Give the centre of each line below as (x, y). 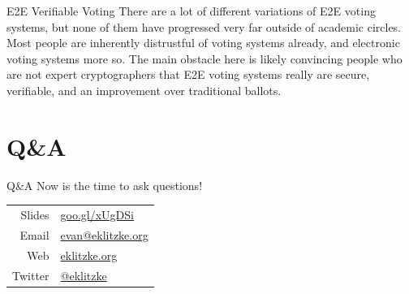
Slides (35, 215)
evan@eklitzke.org (104, 234)
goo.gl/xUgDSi (97, 215)
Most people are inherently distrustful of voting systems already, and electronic (203, 43)
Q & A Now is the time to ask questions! (105, 185)
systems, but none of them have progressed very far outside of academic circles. (204, 26)
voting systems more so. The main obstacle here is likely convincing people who (204, 58)
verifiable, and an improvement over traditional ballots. (144, 90)
